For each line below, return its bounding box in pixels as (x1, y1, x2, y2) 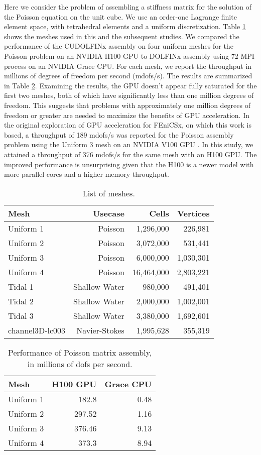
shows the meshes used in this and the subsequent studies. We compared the (4, 31, 239, 41)
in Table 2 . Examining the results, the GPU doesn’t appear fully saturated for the (4, 80, 257, 90)
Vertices (177, 207, 210, 219)
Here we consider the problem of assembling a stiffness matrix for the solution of (4, 2, 252, 12)
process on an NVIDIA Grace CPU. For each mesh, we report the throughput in (4, 60, 252, 71)
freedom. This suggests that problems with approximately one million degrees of (4, 99, 250, 110)
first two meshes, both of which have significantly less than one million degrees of (4, 90, 254, 100)
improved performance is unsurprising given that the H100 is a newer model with (4, 159, 254, 169)
